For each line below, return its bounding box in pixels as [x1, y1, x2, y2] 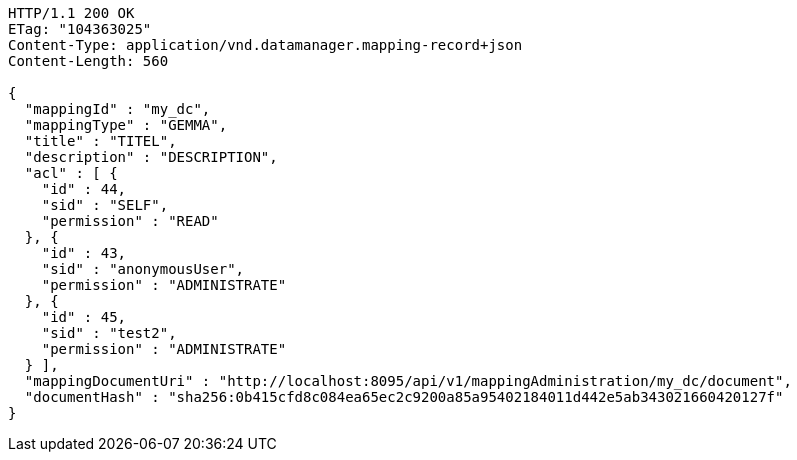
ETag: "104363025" [8, 21, 152, 37]
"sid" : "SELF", [41, 197, 169, 213]
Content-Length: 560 [8, 53, 169, 69]
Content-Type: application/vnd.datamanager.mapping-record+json [8, 37, 523, 53]
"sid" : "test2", [41, 325, 177, 341]
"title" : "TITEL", [24, 133, 177, 149]
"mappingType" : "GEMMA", [24, 117, 228, 133]
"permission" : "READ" [41, 213, 219, 229]
